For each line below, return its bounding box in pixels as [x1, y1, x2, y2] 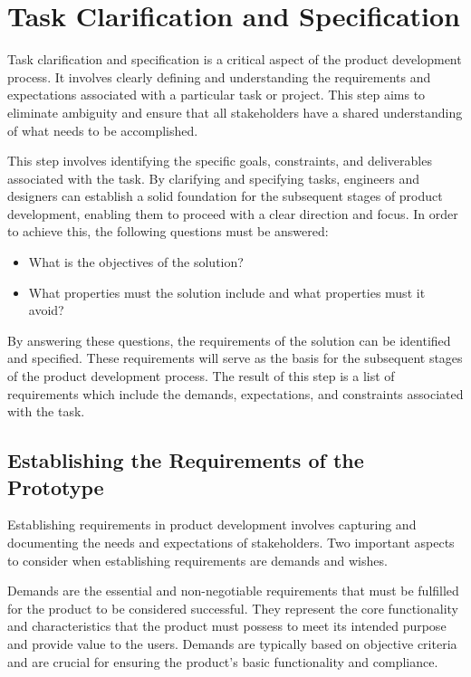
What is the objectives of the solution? [28, 253, 244, 272]
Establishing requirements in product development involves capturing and [7, 515, 417, 534]
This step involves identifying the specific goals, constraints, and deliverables [7, 151, 432, 170]
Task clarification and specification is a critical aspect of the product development [7, 50, 462, 69]
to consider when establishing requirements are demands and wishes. [7, 550, 388, 569]
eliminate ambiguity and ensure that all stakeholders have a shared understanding [7, 102, 463, 121]
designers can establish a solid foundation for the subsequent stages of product [7, 186, 443, 205]
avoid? [28, 300, 64, 319]
